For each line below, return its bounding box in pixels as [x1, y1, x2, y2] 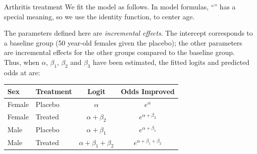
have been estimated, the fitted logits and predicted [93, 56, 250, 67]
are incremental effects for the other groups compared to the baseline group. [4, 47, 235, 57]
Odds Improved [120, 86, 175, 96]
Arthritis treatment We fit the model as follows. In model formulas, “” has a [4, 1, 236, 11]
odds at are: [4, 67, 40, 77]
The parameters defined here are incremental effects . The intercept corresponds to [4, 28, 253, 38]
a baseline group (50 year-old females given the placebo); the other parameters [4, 37, 243, 48]
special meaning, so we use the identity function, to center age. [4, 11, 195, 21]
